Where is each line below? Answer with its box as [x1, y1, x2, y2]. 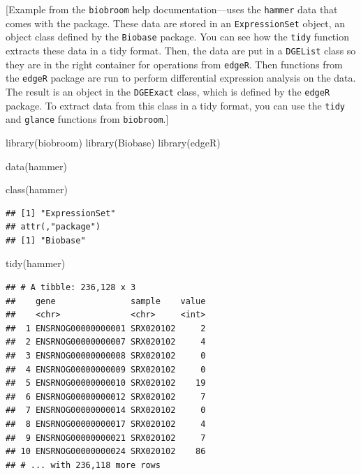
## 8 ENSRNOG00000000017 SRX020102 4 [6, 419, 206, 429]
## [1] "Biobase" [6, 235, 86, 246]
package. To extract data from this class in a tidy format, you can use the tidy [6, 98, 345, 112]
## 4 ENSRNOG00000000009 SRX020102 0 [6, 364, 206, 375]
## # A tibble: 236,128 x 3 [6, 282, 136, 293]
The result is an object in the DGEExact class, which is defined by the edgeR [6, 84, 330, 98]
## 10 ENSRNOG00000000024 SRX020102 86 [6, 446, 206, 457]
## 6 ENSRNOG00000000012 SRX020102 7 [6, 391, 206, 402]
